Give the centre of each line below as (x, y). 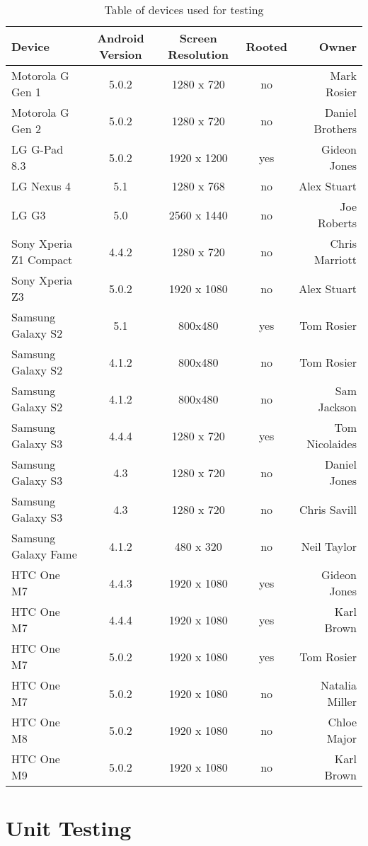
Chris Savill (328, 509)
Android (121, 38)
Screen (198, 38)
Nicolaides (332, 444)
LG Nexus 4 (41, 186)
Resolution (199, 54)
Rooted (266, 46)
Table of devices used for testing (184, 10)
